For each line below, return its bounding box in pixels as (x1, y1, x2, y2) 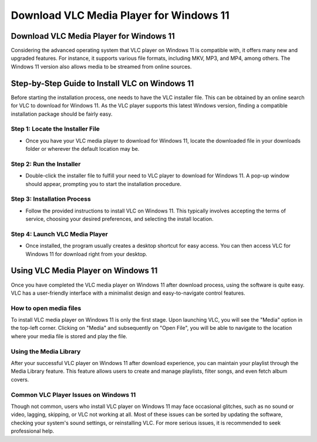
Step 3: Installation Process (11, 195, 91, 203)
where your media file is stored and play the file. (11, 332, 127, 340)
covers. (11, 376, 29, 383)
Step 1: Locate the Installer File (11, 125, 100, 133)
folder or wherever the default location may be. (25, 146, 140, 153)
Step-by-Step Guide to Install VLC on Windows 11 (11, 78, 194, 88)
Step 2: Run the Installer (11, 160, 81, 168)
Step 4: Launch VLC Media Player (11, 230, 108, 238)
